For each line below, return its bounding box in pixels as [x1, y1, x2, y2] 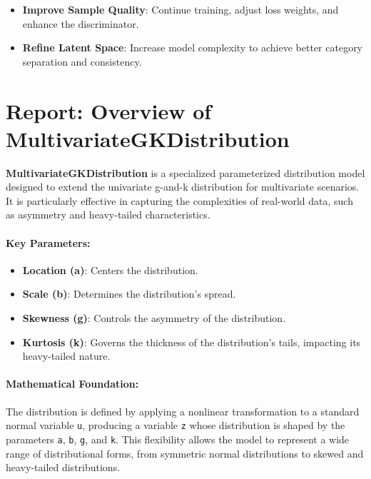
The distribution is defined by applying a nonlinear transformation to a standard [6, 403, 360, 418]
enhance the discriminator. [22, 16, 139, 31]
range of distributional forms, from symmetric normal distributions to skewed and [6, 445, 364, 460]
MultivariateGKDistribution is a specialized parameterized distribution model [6, 165, 365, 180]
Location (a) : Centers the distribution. [22, 262, 198, 277]
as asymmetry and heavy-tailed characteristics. [6, 207, 210, 222]
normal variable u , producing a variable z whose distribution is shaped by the [6, 418, 345, 433]
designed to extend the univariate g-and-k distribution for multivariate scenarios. [6, 179, 360, 194]
